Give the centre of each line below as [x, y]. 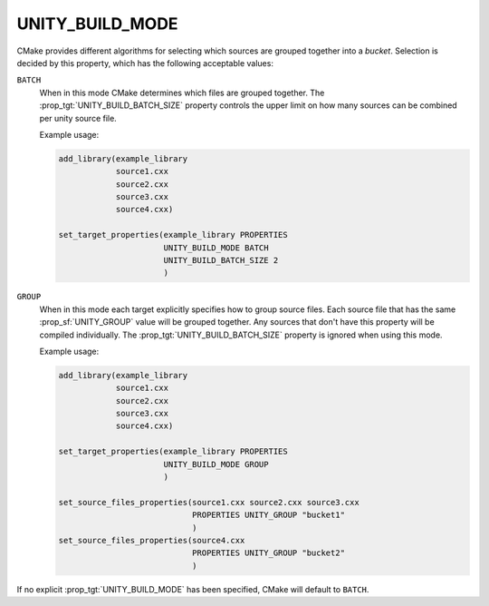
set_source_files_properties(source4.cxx [152, 540]
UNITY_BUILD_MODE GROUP [216, 464]
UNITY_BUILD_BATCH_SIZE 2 [221, 260]
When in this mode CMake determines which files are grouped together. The [182, 93]
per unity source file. [78, 118]
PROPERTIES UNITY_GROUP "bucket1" [268, 515]
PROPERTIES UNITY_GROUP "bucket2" [268, 553]
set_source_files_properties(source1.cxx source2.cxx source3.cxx [209, 502]
